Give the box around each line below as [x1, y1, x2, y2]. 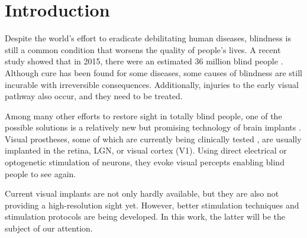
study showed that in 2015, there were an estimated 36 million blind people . [5, 55, 283, 67]
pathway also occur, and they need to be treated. [5, 90, 183, 102]
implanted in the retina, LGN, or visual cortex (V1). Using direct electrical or [5, 144, 287, 157]
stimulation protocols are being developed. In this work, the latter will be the [5, 210, 286, 223]
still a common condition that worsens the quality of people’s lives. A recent [5, 43, 281, 56]
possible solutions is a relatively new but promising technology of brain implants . [5, 121, 301, 133]
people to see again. [5, 167, 76, 180]
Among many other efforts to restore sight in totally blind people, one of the [5, 109, 282, 122]
